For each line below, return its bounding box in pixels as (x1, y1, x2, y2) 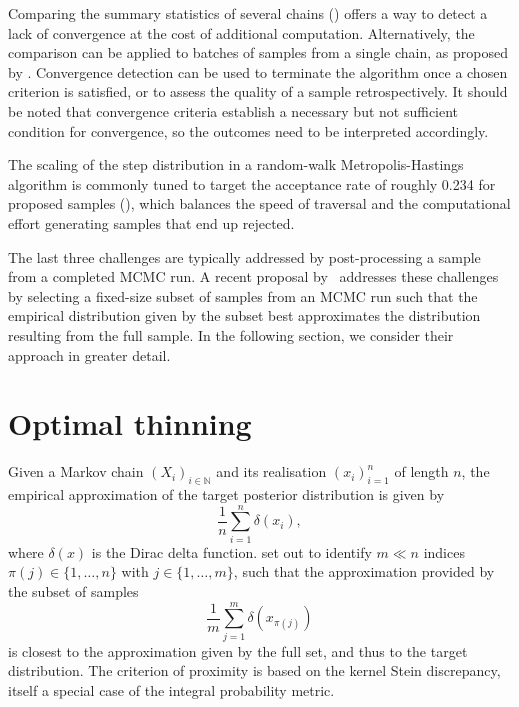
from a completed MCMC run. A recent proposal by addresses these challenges (8, 266, 499, 287)
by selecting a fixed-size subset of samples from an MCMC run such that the (8, 285, 478, 306)
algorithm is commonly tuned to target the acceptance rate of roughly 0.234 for (8, 173, 496, 194)
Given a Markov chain (8, 461, 144, 482)
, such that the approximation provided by (233, 561, 495, 582)
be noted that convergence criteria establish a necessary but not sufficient (8, 100, 459, 121)
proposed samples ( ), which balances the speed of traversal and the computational (8, 193, 511, 214)
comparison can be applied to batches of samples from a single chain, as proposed (8, 42, 508, 63)
